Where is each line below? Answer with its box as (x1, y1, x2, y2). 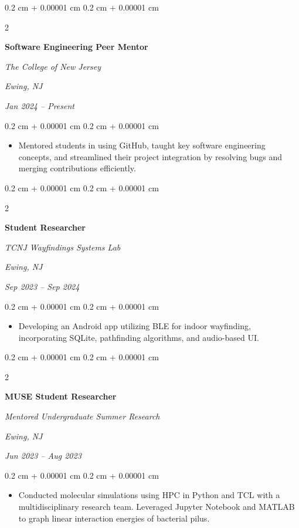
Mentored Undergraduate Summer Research (5, 410, 160, 422)
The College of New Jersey (5, 60, 101, 72)
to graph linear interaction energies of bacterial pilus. (18, 512, 210, 524)
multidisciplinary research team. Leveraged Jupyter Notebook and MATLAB (18, 500, 295, 513)
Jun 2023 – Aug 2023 (5, 449, 81, 462)
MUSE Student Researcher (5, 390, 117, 402)
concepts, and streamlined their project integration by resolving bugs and (18, 150, 283, 163)
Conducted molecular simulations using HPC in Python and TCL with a (18, 489, 280, 501)
